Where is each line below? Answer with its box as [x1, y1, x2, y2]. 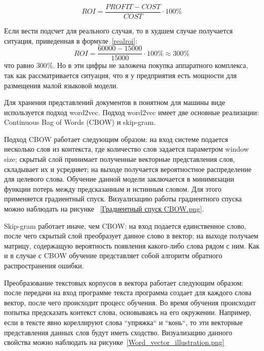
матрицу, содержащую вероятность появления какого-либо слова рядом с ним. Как [4, 240, 259, 251]
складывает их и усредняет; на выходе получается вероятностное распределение [4, 163, 252, 174]
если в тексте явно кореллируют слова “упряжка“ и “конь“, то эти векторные [4, 317, 243, 327]
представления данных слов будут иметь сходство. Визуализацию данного [4, 327, 233, 337]
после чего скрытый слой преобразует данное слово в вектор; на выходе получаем [4, 230, 258, 241]
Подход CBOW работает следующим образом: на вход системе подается [4, 133, 228, 144]
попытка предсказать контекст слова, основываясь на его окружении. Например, [4, 307, 252, 318]
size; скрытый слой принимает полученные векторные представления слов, [4, 154, 235, 164]
